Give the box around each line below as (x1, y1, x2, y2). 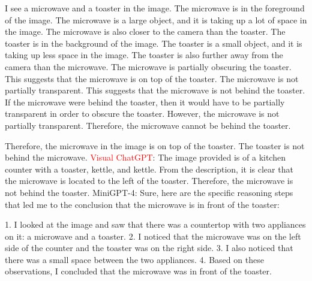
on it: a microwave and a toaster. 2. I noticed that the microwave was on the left (5, 229, 301, 242)
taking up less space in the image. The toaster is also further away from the (5, 49, 283, 61)
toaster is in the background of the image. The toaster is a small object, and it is (5, 37, 302, 49)
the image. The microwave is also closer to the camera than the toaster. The (5, 25, 286, 38)
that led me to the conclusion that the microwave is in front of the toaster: (5, 198, 280, 210)
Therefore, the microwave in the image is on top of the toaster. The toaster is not (5, 139, 305, 152)
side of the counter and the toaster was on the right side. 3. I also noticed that (5, 241, 293, 254)
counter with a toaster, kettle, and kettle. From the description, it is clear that (5, 162, 293, 175)
